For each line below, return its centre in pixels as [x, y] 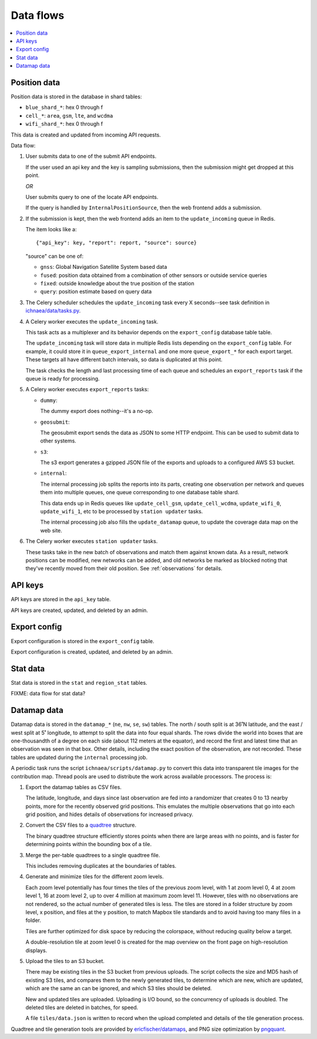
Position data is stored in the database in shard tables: [76, 96]
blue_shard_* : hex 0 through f [64, 107]
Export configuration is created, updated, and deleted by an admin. [92, 652]
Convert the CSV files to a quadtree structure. [81, 825]
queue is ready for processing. [63, 378]
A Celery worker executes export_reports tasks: [87, 389]
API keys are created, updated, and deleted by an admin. [80, 610]
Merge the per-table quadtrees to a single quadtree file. [93, 855]
